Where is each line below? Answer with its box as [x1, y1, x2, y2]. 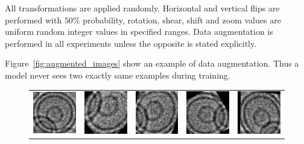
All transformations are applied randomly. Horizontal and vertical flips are [5, 2, 280, 14]
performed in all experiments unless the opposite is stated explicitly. [5, 37, 257, 49]
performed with [5, 13, 62, 26]
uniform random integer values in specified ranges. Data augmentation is [5, 25, 273, 38]
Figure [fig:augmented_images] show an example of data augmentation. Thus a [5, 57, 299, 70]
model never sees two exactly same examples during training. [5, 68, 230, 81]
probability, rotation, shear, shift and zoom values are [83, 13, 281, 26]
